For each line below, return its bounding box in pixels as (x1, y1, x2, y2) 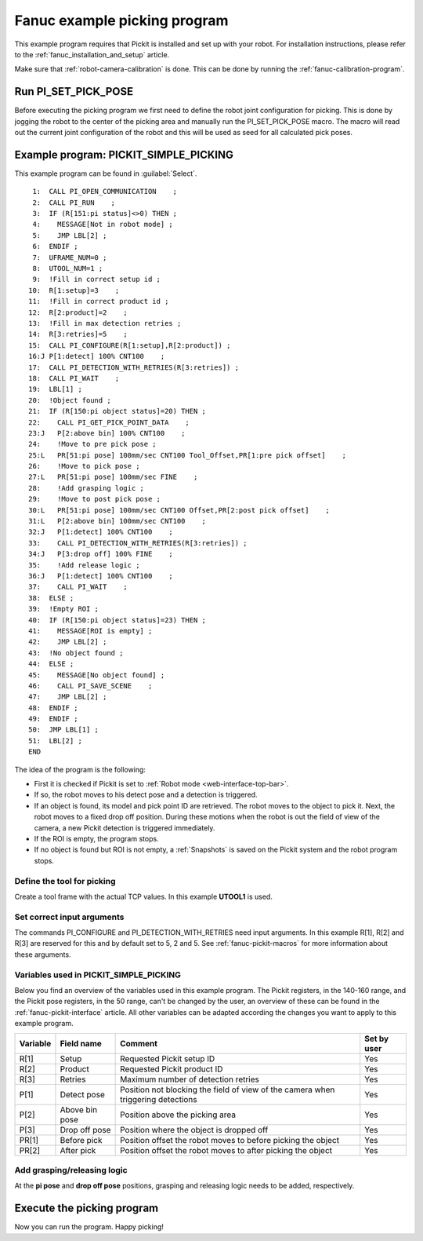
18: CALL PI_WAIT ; (28, 374, 120, 382)
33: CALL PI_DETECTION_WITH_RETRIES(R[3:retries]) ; (28, 538, 248, 547)
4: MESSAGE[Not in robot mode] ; (32, 220, 174, 229)
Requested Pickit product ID (120, 1064, 223, 1075)
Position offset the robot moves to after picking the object (120, 1144, 333, 1155)
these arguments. (14, 950, 71, 959)
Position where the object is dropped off (120, 1124, 269, 1135)
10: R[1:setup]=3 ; (28, 286, 120, 294)
